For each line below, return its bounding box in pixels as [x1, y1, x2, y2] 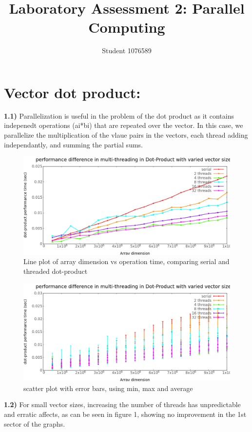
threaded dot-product [23, 266, 88, 276]
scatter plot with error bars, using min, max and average [23, 383, 193, 393]
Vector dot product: [4, 82, 141, 102]
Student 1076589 [102, 45, 152, 56]
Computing [88, 17, 165, 37]
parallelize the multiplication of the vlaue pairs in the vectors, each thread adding [4, 130, 248, 140]
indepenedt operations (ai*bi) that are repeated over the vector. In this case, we [4, 120, 243, 130]
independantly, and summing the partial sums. [4, 139, 143, 149]
